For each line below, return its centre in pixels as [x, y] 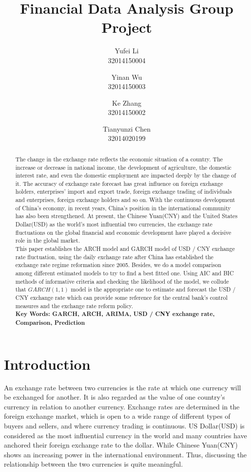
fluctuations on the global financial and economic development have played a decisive [123, 232]
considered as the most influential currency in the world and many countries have [125, 435]
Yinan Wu [127, 77]
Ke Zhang [127, 102]
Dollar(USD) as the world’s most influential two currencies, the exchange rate [114, 224]
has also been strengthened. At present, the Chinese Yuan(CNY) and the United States [126, 216]
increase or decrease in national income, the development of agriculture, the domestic [123, 167]
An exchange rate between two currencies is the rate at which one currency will [123, 387]
